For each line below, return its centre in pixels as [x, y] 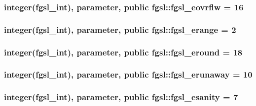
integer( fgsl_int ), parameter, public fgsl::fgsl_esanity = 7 [121, 97]
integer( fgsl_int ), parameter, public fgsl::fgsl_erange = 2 [120, 29]
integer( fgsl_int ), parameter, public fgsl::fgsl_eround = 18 [123, 52]
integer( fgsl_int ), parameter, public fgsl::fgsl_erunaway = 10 [128, 74]
